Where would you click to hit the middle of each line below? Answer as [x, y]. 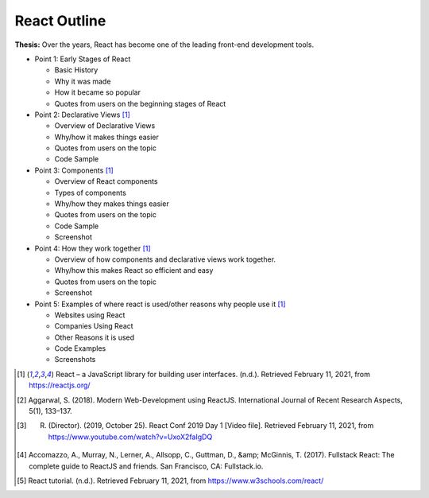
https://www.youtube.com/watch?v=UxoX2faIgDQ [130, 437]
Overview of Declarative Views [105, 126]
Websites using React [90, 315]
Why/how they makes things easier [112, 204]
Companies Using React [94, 326]
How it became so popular [98, 92]
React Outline [60, 21]
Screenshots [75, 360]
